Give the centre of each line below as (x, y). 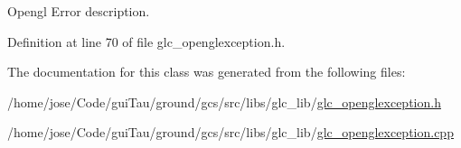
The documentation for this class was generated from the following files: (207, 72)
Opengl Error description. (79, 11)
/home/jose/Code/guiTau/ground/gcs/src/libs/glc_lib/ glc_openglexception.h (224, 102)
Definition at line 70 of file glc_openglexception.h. (146, 41)
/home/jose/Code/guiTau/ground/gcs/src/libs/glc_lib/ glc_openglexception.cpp (230, 132)
